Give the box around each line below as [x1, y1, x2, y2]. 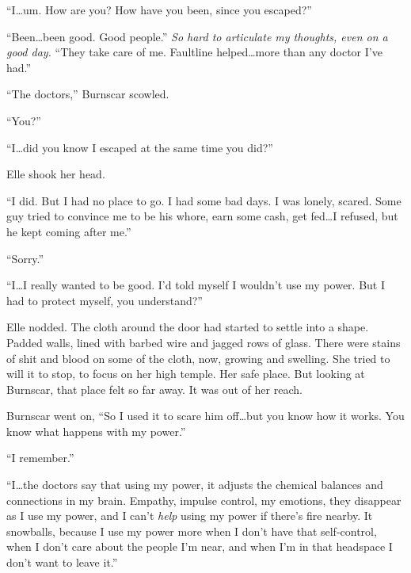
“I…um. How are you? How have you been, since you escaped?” [6, 2, 312, 17]
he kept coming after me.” [6, 223, 131, 239]
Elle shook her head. [6, 166, 105, 182]
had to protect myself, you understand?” [6, 292, 203, 308]
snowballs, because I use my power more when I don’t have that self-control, [6, 522, 377, 539]
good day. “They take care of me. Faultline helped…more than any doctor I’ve [6, 44, 382, 60]
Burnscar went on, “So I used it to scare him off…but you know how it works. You [6, 407, 405, 424]
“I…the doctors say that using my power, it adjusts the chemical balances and [6, 476, 383, 493]
